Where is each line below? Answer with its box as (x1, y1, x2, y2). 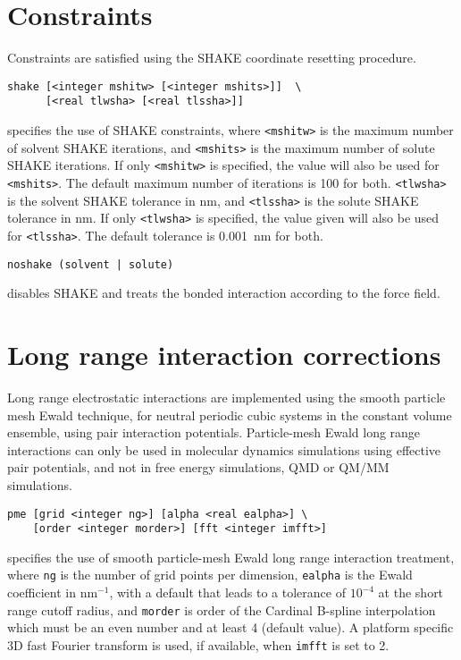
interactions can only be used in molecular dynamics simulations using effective (7, 440, 441, 459)
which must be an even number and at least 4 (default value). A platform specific (7, 618, 454, 637)
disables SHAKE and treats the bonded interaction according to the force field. (7, 283, 440, 302)
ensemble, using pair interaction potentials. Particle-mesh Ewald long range (7, 423, 421, 442)
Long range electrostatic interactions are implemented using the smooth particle (7, 388, 446, 406)
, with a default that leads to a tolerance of (109, 583, 346, 602)
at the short (378, 583, 444, 602)
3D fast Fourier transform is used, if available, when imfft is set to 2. (7, 635, 390, 654)
